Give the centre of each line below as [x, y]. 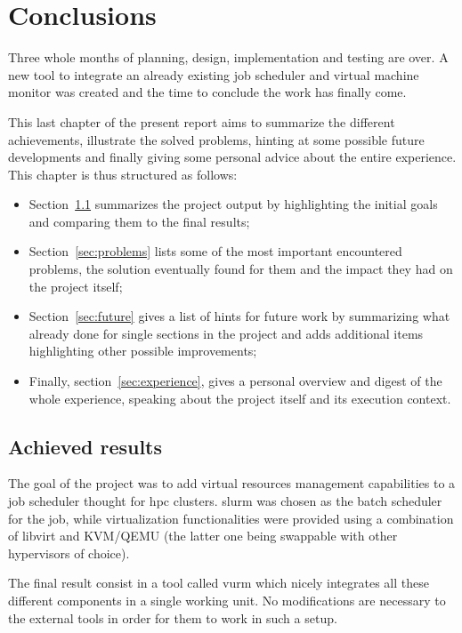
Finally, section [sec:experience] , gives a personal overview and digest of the [235, 381]
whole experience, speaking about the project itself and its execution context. [240, 398]
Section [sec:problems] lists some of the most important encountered [215, 251]
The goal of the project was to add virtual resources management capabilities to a [232, 483]
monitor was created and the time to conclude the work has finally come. [207, 92]
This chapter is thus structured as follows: [123, 174]
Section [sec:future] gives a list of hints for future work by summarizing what [239, 316]
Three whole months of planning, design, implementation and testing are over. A [228, 57]
